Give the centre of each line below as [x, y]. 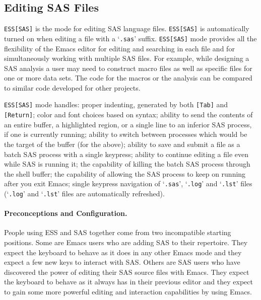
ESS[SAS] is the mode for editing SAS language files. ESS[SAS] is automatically [127, 28]
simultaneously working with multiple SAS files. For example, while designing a [127, 58]
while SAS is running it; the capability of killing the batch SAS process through [127, 164]
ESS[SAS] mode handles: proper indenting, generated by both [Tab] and [116, 104]
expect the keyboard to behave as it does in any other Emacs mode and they [123, 252]
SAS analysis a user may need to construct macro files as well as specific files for [128, 68]
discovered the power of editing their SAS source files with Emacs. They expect [127, 272]
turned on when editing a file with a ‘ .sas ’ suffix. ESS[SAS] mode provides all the [130, 38]
